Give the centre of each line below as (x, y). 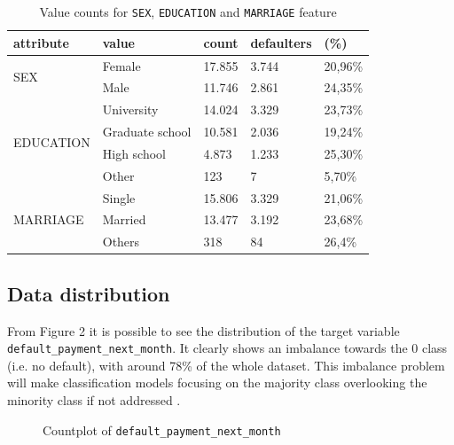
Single (119, 197)
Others (121, 242)
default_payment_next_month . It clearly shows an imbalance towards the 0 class (227, 348)
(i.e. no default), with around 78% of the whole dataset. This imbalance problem (226, 365)
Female (121, 65)
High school (134, 153)
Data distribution (89, 293)
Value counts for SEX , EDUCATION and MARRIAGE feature (188, 12)
